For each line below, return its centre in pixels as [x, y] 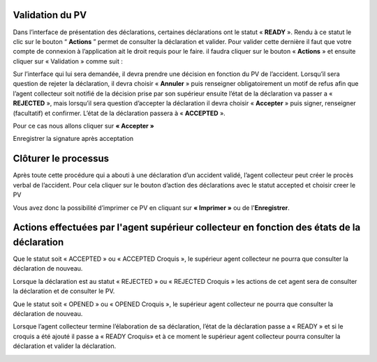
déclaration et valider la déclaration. [65, 346]
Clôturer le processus [61, 159]
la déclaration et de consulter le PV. [64, 291]
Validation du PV [50, 15]
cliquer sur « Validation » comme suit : [68, 61]
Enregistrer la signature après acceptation [73, 139]
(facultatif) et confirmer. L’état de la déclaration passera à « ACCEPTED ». [119, 113]
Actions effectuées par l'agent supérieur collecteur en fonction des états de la [187, 228]
